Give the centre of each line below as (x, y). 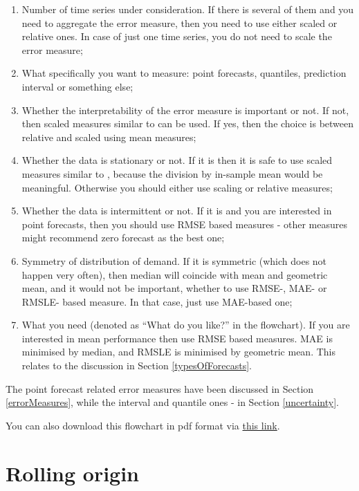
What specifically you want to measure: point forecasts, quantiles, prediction (184, 73)
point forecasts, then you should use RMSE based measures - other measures (184, 224)
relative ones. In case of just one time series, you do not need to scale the (177, 36)
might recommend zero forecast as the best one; (123, 238)
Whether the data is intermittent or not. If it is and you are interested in (177, 211)
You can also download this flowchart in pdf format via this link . (143, 425)
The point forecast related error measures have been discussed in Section (160, 388)
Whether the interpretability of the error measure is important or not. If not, (185, 110)
